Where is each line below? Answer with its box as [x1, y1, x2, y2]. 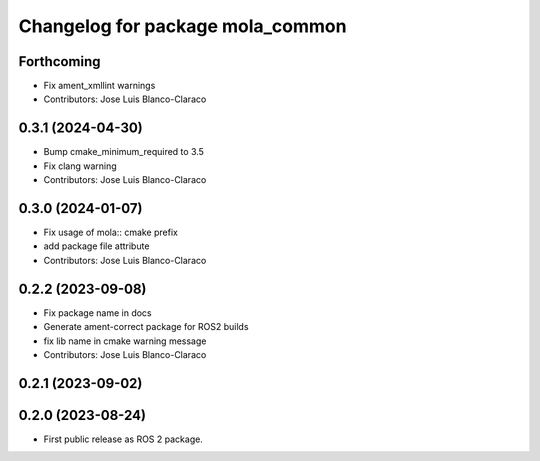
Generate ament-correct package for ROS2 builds [43, 321, 249, 333]
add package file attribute [43, 240, 150, 252]
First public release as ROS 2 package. [43, 433, 204, 445]
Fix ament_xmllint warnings [43, 80, 156, 92]
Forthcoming [18, 53, 101, 70]
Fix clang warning [43, 160, 117, 172]
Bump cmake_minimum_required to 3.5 [43, 146, 205, 158]
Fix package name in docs [43, 306, 152, 319]
